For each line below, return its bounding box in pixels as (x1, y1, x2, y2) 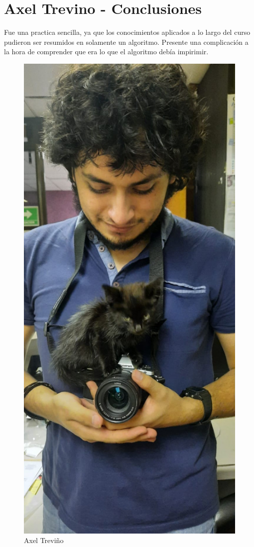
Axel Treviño (24, 535, 64, 546)
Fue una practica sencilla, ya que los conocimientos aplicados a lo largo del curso (4, 27, 251, 37)
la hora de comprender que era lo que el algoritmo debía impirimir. (4, 46, 209, 57)
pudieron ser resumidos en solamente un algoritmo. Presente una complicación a (4, 36, 249, 47)
